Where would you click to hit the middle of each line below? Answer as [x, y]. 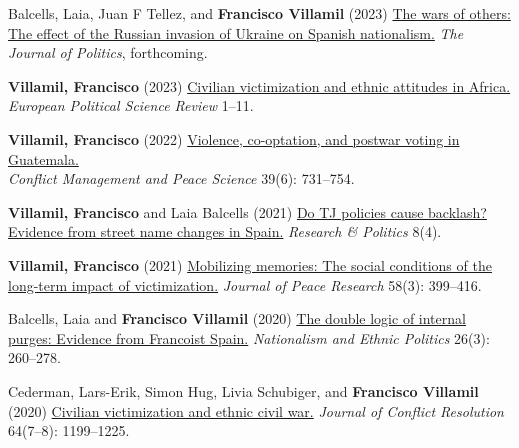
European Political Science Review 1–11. [131, 105]
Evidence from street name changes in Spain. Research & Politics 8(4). [225, 231]
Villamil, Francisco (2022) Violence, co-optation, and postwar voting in [234, 138]
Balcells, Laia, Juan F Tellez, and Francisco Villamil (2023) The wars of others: [259, 13]
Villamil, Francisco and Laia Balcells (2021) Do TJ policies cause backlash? [247, 211]
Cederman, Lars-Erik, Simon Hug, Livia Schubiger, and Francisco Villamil [243, 390]
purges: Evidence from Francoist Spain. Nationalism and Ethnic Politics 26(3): [249, 337]
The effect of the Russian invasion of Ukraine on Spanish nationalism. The [236, 32]
